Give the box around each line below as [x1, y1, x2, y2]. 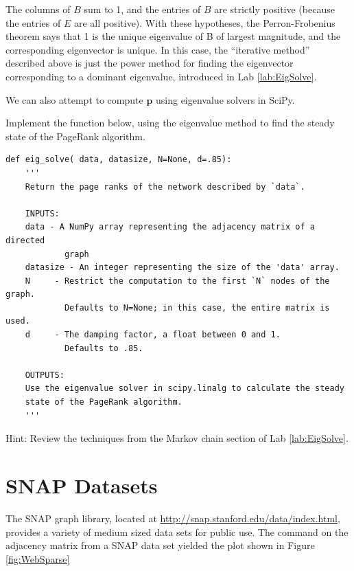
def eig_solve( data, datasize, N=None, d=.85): [5, 155, 232, 165]
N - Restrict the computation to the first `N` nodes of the [25, 276, 330, 286]
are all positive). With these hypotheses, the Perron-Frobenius [73, 15, 335, 30]
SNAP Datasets [5, 471, 158, 499]
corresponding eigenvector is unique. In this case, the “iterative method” [5, 42, 310, 56]
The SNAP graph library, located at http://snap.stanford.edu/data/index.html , [5, 511, 340, 525]
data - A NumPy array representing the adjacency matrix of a [25, 222, 316, 232]
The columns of [5, 2, 71, 16]
